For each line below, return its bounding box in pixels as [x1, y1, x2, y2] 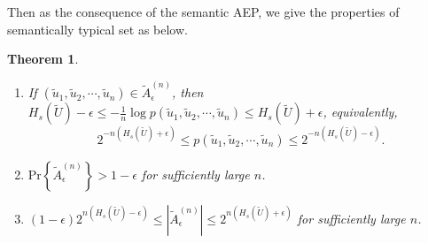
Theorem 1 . [7, 49, 79, 68]
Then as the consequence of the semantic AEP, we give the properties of [7, 3, 400, 20]
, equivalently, [323, 103, 398, 121]
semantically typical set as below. [7, 19, 188, 38]
